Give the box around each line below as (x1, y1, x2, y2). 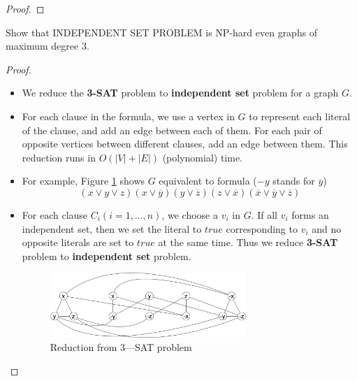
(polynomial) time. (162, 150, 243, 164)
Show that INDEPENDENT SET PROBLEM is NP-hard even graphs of (6, 24, 318, 39)
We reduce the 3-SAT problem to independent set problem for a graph (22, 85, 339, 100)
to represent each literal (249, 108, 351, 123)
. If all (251, 207, 277, 222)
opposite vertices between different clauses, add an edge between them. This (22, 136, 348, 151)
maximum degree (6, 38, 79, 53)
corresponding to (226, 221, 298, 236)
